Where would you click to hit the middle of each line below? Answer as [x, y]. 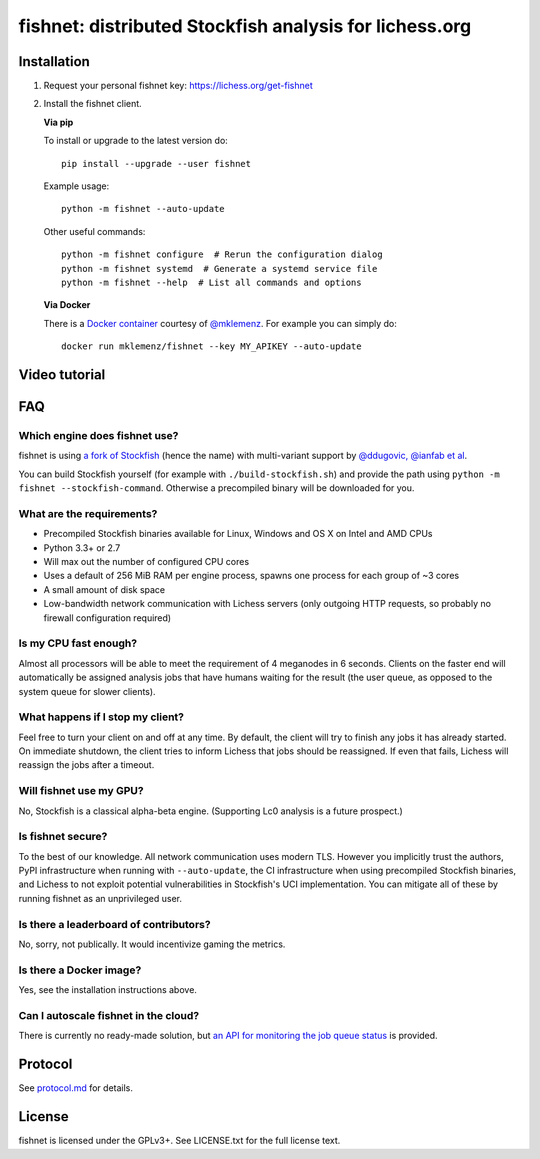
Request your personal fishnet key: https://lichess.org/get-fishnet [178, 86]
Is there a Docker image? [80, 970]
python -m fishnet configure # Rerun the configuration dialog [222, 254]
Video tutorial [62, 374]
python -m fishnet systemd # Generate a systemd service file [219, 268]
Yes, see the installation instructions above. [107, 990]
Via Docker [67, 305]
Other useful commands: [94, 231]
